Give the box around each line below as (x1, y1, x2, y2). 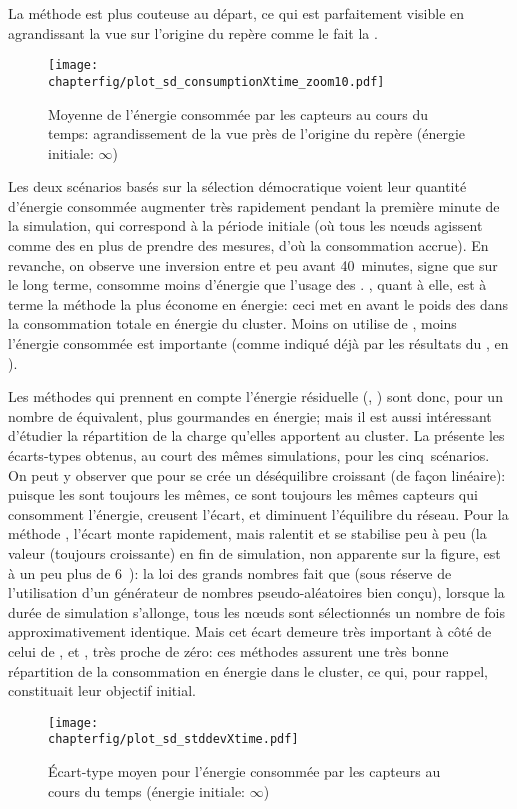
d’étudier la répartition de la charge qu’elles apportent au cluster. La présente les (8, 425, 505, 446)
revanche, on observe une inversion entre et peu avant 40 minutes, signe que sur (8, 254, 498, 275)
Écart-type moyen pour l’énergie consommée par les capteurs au (48, 761, 441, 782)
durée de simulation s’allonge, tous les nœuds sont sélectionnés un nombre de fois (8, 601, 505, 622)
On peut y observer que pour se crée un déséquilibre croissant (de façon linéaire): (8, 464, 506, 485)
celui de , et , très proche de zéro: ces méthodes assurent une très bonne (8, 640, 449, 661)
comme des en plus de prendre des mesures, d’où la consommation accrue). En (8, 235, 489, 256)
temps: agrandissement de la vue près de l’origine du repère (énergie (48, 123, 466, 144)
